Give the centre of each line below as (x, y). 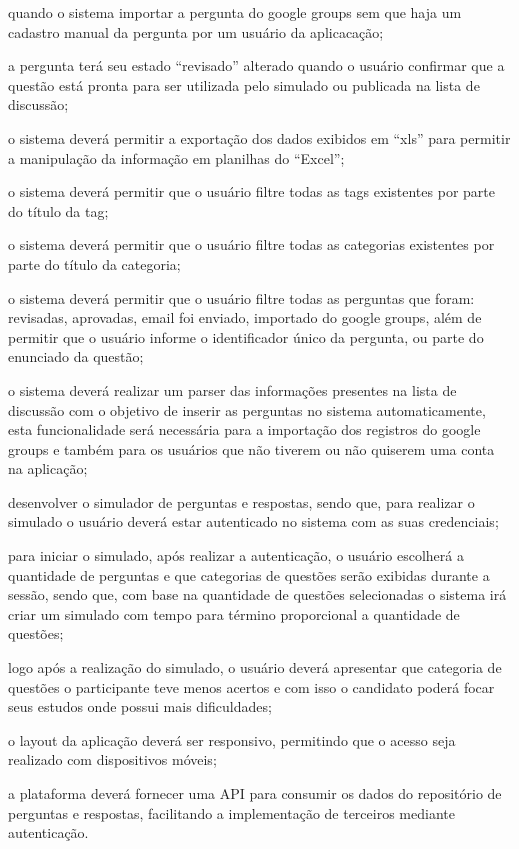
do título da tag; (58, 210)
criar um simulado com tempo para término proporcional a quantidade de (234, 613)
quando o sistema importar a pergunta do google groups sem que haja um (235, 12)
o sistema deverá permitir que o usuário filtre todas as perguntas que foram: (241, 297)
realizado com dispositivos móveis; (112, 759)
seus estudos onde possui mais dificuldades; (140, 706)
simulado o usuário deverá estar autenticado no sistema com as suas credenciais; (253, 521)
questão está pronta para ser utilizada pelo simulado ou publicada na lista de (244, 84)
